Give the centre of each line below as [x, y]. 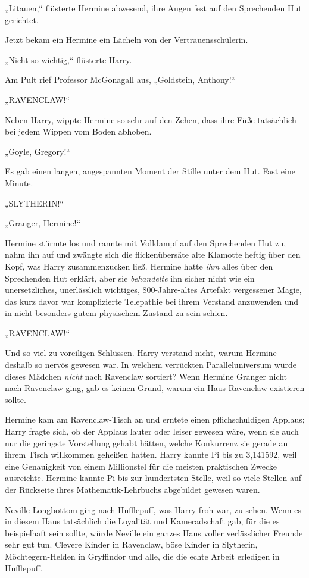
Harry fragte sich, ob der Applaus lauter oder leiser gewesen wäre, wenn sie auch [152, 431]
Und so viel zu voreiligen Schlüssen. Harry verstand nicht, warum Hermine [141, 353]
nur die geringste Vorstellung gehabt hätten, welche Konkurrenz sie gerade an [146, 443]
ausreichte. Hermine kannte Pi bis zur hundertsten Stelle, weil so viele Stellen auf [153, 478]
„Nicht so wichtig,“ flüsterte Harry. [68, 59]
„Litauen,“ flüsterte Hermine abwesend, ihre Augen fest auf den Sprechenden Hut [153, 8]
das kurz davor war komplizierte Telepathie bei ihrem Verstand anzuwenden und [152, 301]
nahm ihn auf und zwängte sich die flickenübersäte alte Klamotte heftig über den [153, 254]
